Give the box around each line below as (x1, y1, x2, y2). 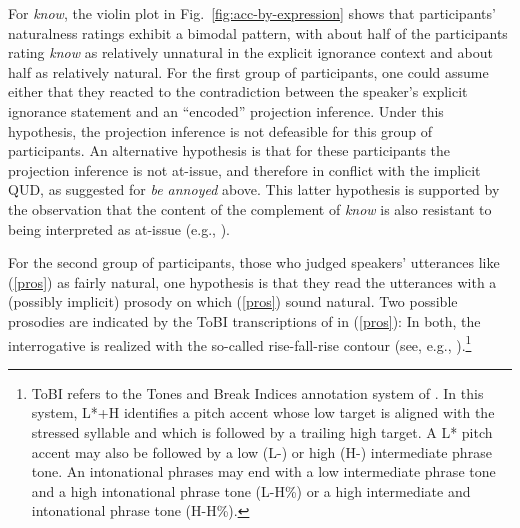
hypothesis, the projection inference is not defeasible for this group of (8, 120, 433, 141)
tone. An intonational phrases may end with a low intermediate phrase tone (31, 461, 496, 482)
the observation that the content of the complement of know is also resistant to (8, 198, 492, 219)
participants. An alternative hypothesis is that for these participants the (8, 140, 451, 161)
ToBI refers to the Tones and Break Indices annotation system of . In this (31, 382, 484, 403)
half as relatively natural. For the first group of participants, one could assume (8, 61, 489, 82)
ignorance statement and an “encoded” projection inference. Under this (8, 100, 444, 121)
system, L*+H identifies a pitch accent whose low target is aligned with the (31, 402, 495, 423)
